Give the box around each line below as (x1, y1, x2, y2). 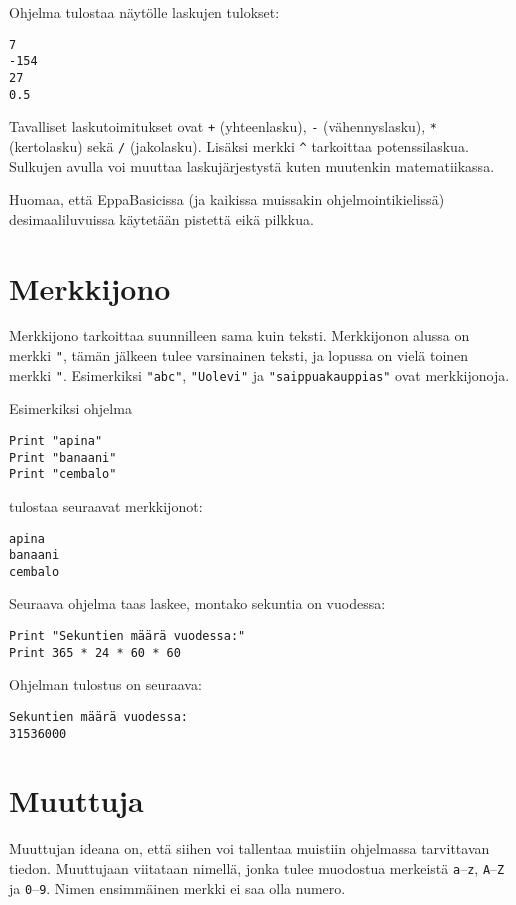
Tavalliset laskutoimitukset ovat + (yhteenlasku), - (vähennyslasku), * (9, 116, 437, 137)
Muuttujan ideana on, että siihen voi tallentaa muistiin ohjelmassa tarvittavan (9, 838, 490, 859)
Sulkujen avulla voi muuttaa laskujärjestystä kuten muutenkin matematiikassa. (9, 155, 495, 176)
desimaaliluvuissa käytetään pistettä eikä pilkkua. (9, 208, 314, 229)
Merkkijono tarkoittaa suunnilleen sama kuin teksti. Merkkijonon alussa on (9, 325, 470, 346)
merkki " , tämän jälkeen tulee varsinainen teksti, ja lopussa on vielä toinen (9, 345, 469, 366)
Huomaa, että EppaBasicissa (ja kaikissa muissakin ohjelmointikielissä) (9, 189, 445, 210)
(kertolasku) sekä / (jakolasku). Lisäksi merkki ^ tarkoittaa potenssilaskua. (9, 135, 469, 156)
